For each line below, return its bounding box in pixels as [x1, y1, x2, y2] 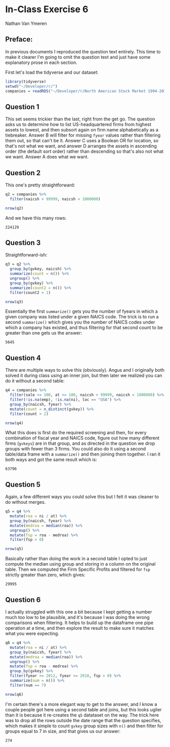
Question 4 [5, 353, 41, 362]
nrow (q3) [5, 299, 24, 304]
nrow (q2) [5, 206, 24, 211]
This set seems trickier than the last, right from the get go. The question [5, 116, 155, 122]
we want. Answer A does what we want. [5, 154, 89, 160]
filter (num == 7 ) [10, 683, 47, 688]
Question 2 [5, 169, 41, 177]
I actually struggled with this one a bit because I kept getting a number [5, 609, 152, 615]
